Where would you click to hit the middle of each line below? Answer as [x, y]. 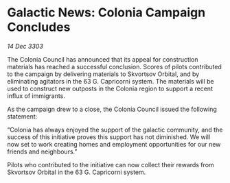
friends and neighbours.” [42, 151]
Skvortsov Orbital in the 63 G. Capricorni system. [77, 172]
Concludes [39, 27]
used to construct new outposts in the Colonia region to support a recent [110, 88]
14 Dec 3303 [25, 46]
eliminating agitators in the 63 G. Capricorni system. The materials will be [111, 81]
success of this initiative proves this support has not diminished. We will [109, 137]
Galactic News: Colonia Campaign [106, 13]
